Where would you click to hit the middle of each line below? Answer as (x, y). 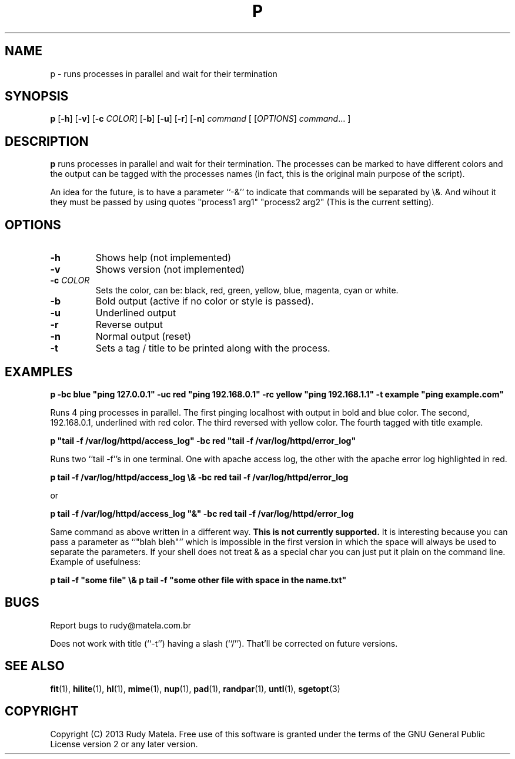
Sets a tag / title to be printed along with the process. (213, 348)
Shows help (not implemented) (163, 258)
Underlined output (136, 313)
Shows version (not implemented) (170, 270)
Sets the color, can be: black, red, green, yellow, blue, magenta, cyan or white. (247, 290)
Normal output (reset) (143, 337)
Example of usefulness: (96, 561)
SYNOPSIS (37, 96)
